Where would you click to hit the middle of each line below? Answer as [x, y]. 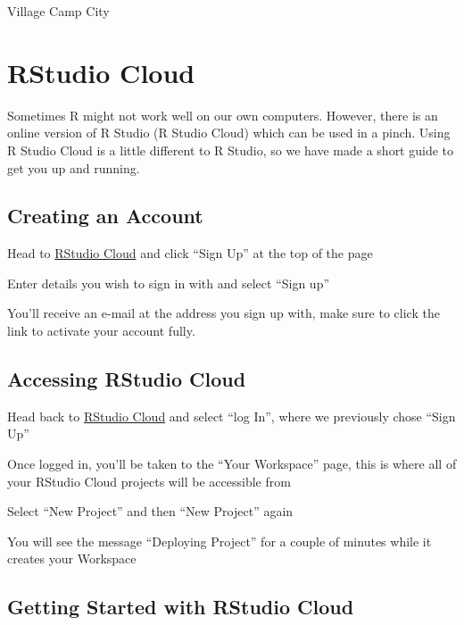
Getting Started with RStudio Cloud [181, 607]
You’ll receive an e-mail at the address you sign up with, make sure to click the [224, 313]
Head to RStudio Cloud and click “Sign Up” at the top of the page [190, 253]
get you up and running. [74, 167]
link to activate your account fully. [101, 331]
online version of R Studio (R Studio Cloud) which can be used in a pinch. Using [229, 133]
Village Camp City [58, 11]
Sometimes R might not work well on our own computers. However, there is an [223, 115]
